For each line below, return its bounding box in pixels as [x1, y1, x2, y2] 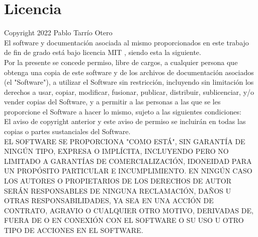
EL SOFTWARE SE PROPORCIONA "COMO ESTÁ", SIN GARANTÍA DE [4, 136, 245, 146]
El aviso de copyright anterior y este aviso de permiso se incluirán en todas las [4, 116, 246, 127]
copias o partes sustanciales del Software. [4, 126, 131, 137]
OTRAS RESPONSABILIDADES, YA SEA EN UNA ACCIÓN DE [4, 195, 214, 206]
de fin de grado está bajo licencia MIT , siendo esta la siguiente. [4, 47, 201, 57]
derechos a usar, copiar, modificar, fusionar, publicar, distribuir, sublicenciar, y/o [4, 86, 254, 97]
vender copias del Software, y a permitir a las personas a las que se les [4, 96, 221, 107]
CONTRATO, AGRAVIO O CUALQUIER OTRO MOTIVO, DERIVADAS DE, [4, 205, 253, 215]
